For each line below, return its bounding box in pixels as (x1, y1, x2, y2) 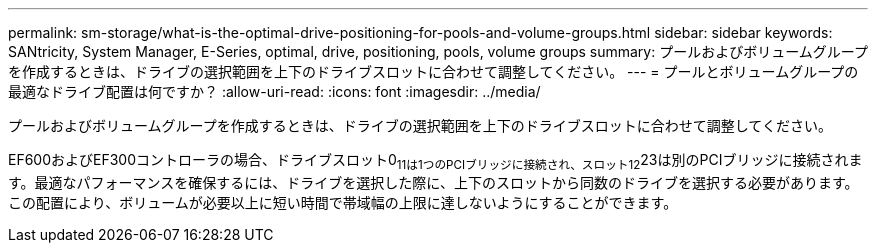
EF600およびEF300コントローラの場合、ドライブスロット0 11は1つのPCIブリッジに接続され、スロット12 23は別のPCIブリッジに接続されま (8, 151, 863, 172)
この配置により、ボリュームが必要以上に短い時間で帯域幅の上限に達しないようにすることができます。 (8, 193, 678, 211)
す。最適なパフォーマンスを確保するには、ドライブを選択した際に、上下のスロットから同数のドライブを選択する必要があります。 (8, 173, 859, 191)
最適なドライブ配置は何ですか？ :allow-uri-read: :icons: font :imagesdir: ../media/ (8, 83, 541, 100)
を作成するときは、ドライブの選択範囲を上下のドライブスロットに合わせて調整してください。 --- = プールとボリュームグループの (8, 63, 859, 80)
